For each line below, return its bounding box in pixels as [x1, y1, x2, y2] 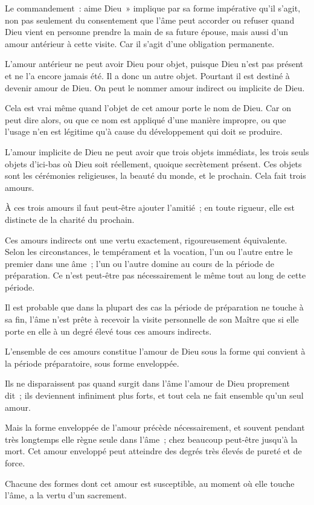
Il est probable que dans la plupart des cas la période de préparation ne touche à [5, 301, 304, 314]
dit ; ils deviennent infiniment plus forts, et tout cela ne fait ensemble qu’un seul [5, 389, 304, 402]
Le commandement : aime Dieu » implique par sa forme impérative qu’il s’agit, [5, 2, 301, 14]
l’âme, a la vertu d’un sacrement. [5, 489, 127, 501]
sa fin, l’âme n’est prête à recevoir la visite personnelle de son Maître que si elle [5, 313, 299, 326]
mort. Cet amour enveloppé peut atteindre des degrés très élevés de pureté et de [5, 445, 302, 457]
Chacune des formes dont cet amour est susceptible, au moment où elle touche [5, 477, 295, 489]
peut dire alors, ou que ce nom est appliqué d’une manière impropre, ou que [5, 113, 286, 126]
